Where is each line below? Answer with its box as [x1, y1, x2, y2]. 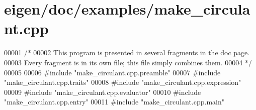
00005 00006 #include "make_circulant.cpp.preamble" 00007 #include [4, 67, 221, 77]
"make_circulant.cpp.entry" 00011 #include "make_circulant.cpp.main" [4, 96, 224, 107]
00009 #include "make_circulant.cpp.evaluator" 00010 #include [4, 86, 201, 97]
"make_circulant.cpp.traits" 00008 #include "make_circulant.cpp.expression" [4, 77, 241, 87]
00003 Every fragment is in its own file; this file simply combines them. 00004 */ [4, 57, 252, 67]
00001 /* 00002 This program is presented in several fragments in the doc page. [4, 47, 250, 58]
